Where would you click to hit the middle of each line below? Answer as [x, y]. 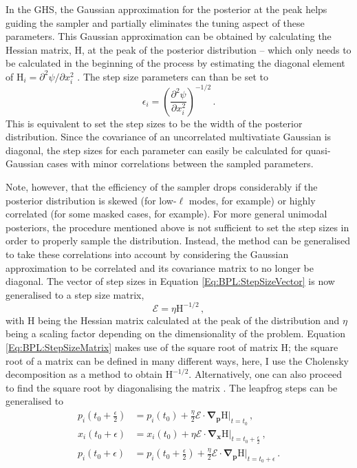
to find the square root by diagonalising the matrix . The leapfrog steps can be [172, 387]
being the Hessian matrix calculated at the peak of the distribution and [189, 320]
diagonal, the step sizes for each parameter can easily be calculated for [154, 150]
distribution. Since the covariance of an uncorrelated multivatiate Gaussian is [169, 137]
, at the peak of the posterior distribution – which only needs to [217, 49]
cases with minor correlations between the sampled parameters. [180, 163]
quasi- [318, 150]
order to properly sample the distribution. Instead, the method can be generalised [178, 241]
